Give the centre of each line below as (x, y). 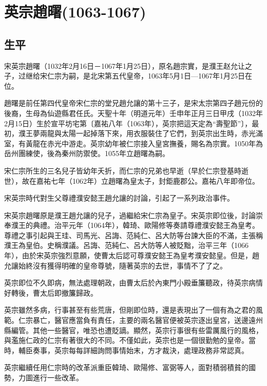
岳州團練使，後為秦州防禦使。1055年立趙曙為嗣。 (87, 153)
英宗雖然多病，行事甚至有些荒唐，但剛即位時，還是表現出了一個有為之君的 (130, 310)
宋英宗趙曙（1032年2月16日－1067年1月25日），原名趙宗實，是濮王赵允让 (125, 65)
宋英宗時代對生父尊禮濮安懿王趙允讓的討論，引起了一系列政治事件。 (119, 198)
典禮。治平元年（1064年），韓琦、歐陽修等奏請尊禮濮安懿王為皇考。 (146, 225)
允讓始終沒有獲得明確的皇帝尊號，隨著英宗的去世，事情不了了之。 (116, 265)
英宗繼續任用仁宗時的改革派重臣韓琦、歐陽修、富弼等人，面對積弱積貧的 (126, 367)
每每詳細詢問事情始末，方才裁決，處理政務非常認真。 (158, 350)
